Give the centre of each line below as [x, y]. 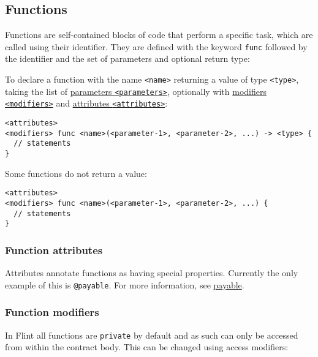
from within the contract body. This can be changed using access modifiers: [147, 347]
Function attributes [54, 250]
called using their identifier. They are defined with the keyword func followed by [156, 46]
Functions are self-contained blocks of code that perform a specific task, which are [159, 35]
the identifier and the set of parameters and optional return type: [127, 58]
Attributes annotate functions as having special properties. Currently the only [152, 273]
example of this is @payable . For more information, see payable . [125, 284]
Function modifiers [52, 312]
